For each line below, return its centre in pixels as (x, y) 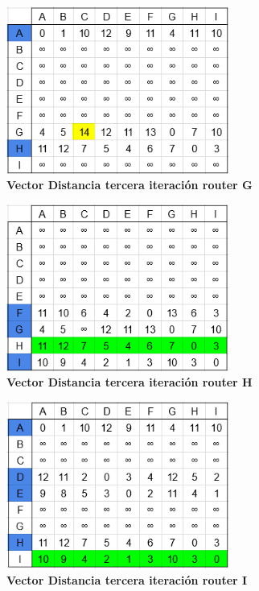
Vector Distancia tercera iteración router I (127, 579)
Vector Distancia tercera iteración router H (129, 382)
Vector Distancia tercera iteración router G (129, 185)
